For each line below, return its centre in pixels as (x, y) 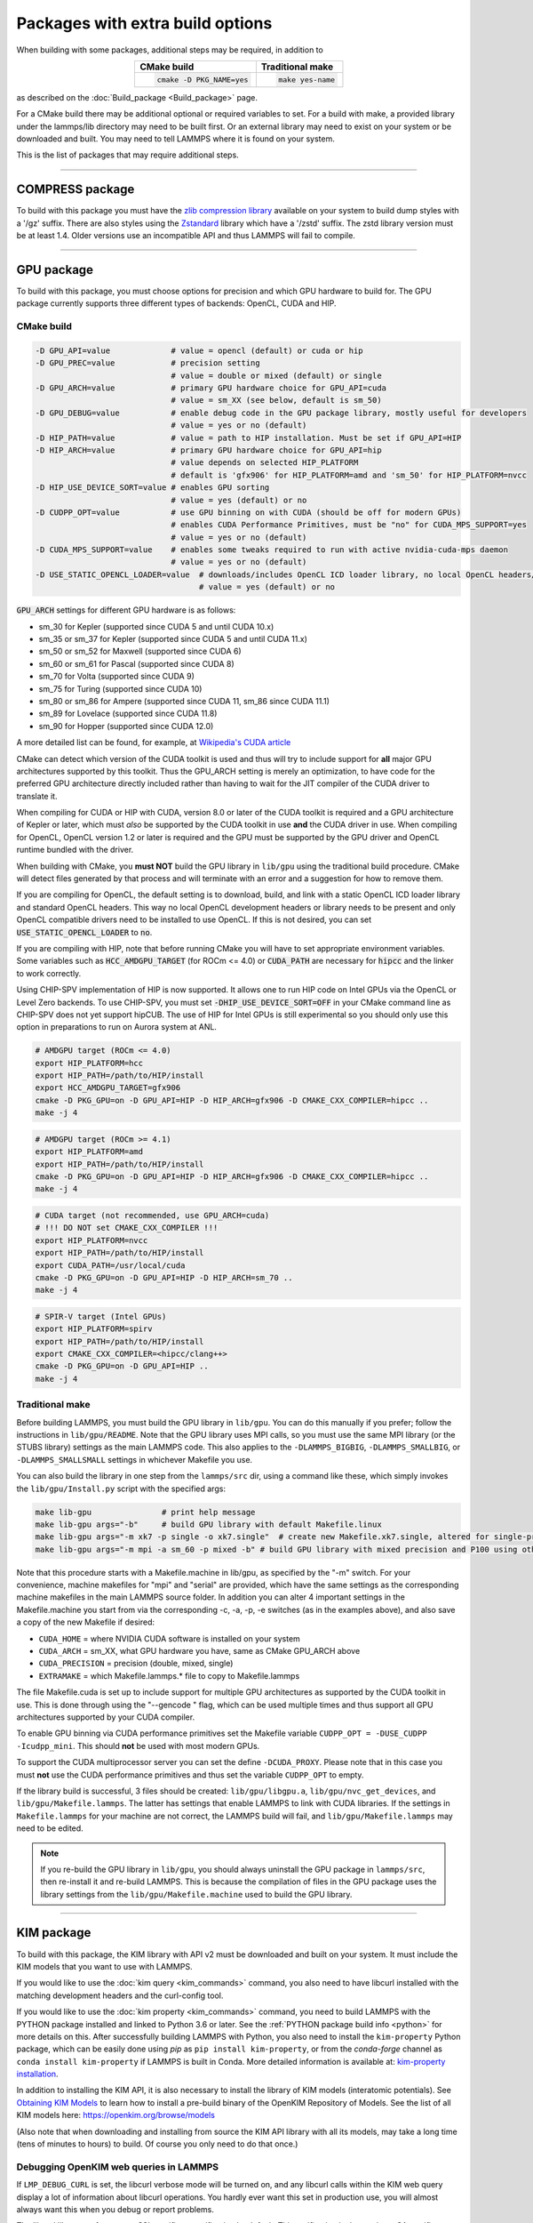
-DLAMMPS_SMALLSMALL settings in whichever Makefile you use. (135, 1459)
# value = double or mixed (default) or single (276, 375)
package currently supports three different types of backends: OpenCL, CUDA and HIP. (176, 303)
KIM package (54, 1933)
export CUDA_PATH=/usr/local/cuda (110, 1265)
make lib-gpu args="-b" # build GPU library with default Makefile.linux (208, 1524)
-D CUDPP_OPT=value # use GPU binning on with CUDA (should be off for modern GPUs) (248, 512)
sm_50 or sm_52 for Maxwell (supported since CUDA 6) (140, 651)
